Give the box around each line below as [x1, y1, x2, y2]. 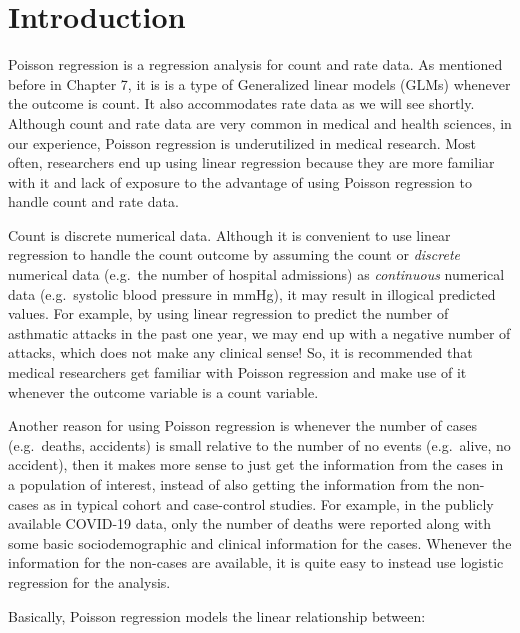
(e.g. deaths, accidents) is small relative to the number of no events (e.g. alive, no [8, 434, 511, 455]
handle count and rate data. [8, 191, 179, 212]
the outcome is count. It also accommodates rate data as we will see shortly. [8, 93, 475, 114]
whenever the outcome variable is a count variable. [8, 381, 319, 402]
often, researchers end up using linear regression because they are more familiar [8, 152, 495, 173]
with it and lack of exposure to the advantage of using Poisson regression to [8, 171, 472, 192]
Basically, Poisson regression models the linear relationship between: [8, 605, 426, 626]
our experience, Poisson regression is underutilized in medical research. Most [8, 132, 477, 153]
